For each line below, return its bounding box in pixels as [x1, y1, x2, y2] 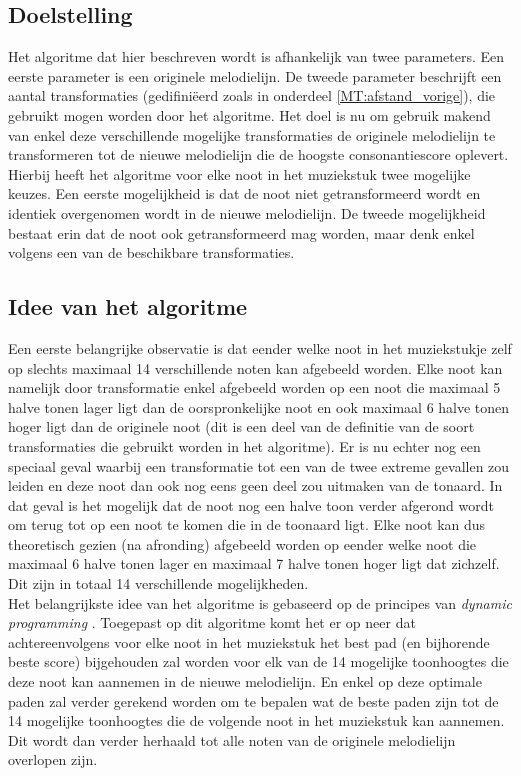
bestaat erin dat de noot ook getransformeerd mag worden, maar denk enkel [8, 222, 475, 243]
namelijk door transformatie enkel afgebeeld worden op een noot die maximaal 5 [8, 377, 501, 398]
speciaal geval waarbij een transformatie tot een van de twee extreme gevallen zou [8, 455, 510, 476]
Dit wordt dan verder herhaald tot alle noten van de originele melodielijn [8, 729, 456, 750]
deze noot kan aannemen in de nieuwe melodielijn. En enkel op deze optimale [8, 671, 482, 692]
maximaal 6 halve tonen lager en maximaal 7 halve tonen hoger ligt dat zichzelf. [8, 553, 500, 574]
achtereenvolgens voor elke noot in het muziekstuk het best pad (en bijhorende [8, 631, 490, 652]
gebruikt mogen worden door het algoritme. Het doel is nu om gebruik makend [8, 104, 491, 125]
